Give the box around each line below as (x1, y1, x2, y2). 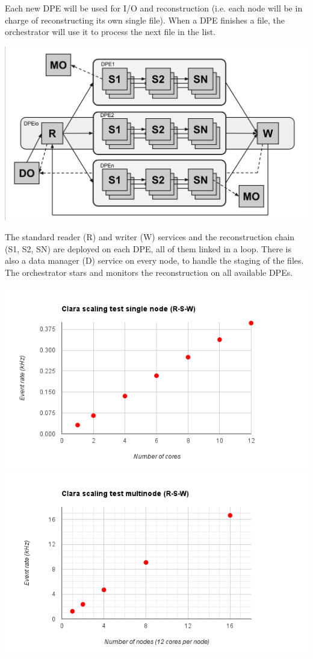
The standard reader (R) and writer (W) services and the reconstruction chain (5, 231, 295, 243)
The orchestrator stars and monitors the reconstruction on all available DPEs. (5, 266, 293, 279)
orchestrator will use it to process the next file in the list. (5, 25, 216, 38)
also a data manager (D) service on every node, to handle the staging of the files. (5, 254, 304, 267)
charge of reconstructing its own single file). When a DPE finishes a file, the (5, 13, 285, 26)
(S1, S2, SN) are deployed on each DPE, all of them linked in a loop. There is (5, 242, 291, 255)
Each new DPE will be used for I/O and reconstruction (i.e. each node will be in (5, 2, 303, 14)
